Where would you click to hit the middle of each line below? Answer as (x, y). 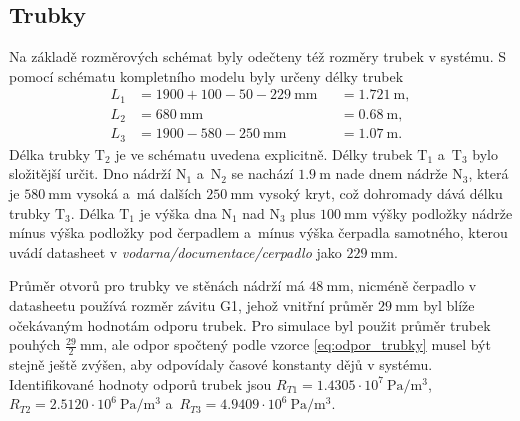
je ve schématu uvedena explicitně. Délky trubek (264, 153)
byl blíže (449, 305)
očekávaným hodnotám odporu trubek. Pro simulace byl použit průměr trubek (250, 324)
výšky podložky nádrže (442, 212)
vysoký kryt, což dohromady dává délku (380, 193)
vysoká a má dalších (139, 193)
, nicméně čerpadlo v (413, 285)
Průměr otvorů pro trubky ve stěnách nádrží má (157, 285)
